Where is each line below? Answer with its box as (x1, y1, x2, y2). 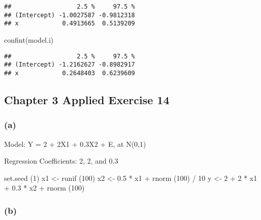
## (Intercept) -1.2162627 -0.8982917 (4, 61, 135, 69)
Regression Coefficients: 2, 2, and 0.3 (4, 155, 118, 166)
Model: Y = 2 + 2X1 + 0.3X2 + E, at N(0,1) (4, 138, 146, 149)
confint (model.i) (4, 34, 54, 45)
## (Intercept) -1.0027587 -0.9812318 (4, 11, 135, 19)
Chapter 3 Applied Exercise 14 (4, 91, 170, 107)
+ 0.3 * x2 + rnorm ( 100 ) (4, 182, 85, 193)
